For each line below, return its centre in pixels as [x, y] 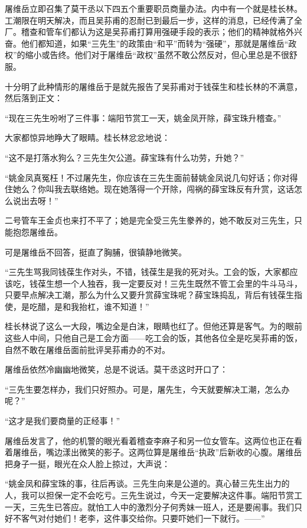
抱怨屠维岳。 [37, 231]
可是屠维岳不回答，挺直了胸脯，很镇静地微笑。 [96, 252]
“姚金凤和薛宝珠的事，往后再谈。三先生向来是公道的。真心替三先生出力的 [147, 483]
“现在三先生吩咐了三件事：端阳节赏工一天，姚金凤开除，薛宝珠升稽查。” [143, 117]
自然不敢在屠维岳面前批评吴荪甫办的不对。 [87, 349]
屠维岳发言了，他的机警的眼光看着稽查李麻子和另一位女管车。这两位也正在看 [153, 440]
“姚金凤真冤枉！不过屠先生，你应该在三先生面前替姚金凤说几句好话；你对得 [151, 177]
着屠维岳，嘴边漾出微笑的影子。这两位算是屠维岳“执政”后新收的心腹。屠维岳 [153, 452]
